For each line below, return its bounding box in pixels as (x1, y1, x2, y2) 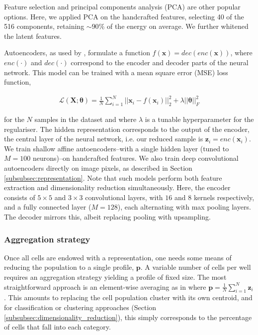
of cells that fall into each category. (4, 322, 111, 332)
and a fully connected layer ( (4, 202, 91, 212)
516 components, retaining (4, 21, 85, 31)
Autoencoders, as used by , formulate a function (4, 47, 150, 58)
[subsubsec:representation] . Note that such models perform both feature (4, 172, 222, 183)
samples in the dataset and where (34, 114, 137, 124)
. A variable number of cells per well (140, 262, 251, 272)
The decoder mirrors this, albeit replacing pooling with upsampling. (4, 212, 211, 222)
